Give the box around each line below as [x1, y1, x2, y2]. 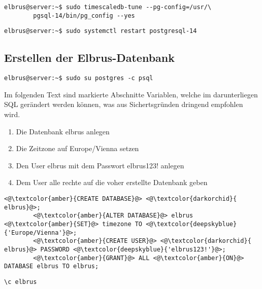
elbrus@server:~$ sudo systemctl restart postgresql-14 [4, 27, 197, 35]
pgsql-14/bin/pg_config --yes [33, 12, 135, 19]
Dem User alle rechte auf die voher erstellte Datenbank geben [16, 177, 208, 188]
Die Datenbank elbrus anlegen [16, 126, 110, 136]
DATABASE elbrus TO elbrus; [4, 263, 99, 270]
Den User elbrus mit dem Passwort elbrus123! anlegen [16, 160, 184, 170]
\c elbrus [4, 278, 37, 285]
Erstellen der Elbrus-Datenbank [4, 50, 175, 65]
